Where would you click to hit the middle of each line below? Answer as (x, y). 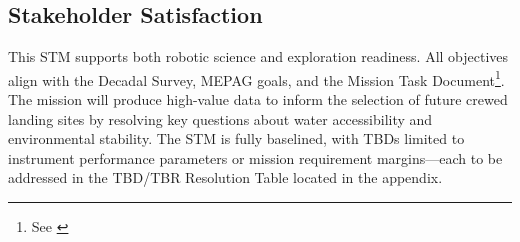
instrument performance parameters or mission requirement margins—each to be (255, 157)
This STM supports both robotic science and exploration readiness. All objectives (258, 56)
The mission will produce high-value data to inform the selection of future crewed (258, 99)
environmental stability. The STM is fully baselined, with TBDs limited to (236, 138)
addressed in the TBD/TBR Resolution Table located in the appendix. (225, 177)
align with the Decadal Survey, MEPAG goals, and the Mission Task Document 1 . (256, 78)
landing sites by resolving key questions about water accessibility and (220, 118)
